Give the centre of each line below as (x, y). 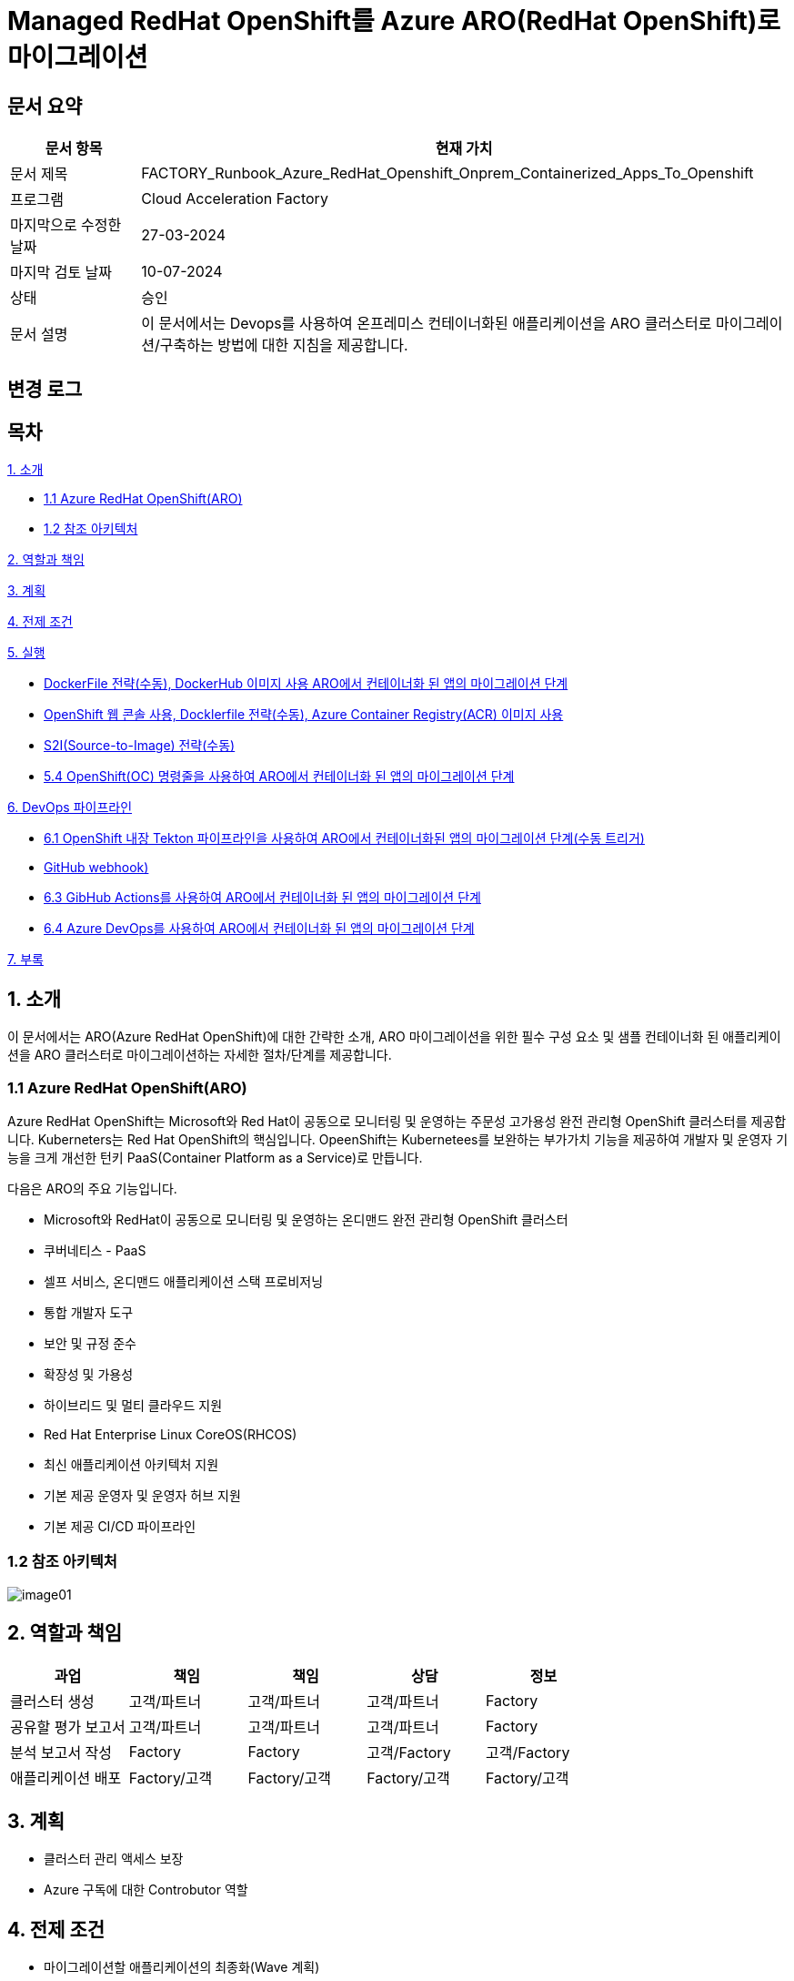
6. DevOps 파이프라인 (70, 808)
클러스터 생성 (52, 1701)
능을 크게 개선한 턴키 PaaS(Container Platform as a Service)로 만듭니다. (215, 1158)
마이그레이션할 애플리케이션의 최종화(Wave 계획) (182, 1967)
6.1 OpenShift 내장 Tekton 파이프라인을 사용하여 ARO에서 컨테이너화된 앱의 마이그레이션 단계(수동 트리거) (344, 838)
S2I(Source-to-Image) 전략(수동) (140, 746)
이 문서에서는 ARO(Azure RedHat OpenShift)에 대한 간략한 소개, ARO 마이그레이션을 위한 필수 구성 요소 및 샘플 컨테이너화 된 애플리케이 (394, 1037)
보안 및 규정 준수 (90, 1344)
